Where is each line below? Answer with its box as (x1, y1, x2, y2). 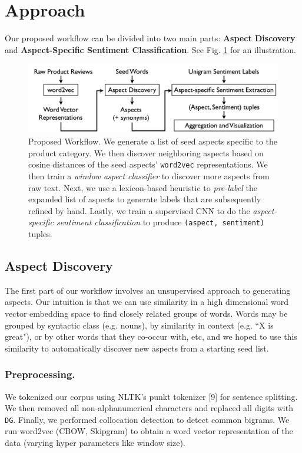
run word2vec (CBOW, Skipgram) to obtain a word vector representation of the (5, 425, 293, 437)
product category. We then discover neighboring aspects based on (28, 146, 264, 159)
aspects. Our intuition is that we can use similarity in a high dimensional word (5, 296, 289, 308)
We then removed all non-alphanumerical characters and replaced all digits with (5, 402, 293, 414)
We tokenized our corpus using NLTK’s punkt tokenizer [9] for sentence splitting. (5, 390, 298, 402)
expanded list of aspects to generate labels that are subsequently (28, 193, 261, 205)
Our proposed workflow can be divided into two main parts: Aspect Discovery (5, 32, 296, 44)
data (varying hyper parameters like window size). (5, 436, 185, 448)
